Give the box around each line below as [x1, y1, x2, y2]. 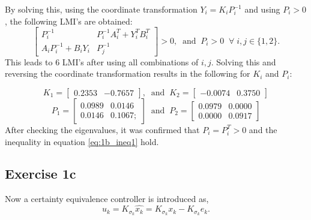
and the [249, 123, 277, 135]
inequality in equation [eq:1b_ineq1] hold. [5, 135, 159, 147]
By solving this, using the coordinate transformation [5, 3, 198, 15]
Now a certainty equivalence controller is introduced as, [5, 192, 209, 205]
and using [244, 3, 280, 15]
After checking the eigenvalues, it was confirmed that [5, 123, 200, 135]
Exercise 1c [5, 164, 76, 183]
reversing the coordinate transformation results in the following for [5, 67, 250, 80]
